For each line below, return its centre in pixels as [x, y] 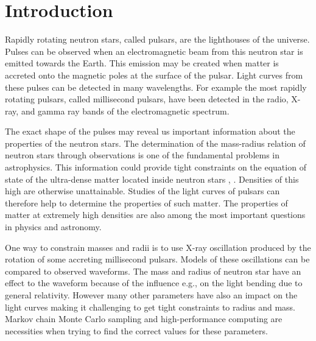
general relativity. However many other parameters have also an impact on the [151, 295]
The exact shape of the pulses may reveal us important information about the [150, 131]
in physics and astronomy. [53, 227]
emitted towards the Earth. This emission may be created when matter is [142, 63]
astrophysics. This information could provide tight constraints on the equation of [156, 167]
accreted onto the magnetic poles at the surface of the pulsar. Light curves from [154, 75]
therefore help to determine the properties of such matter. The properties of [146, 202]
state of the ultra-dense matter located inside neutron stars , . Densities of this [152, 179]
